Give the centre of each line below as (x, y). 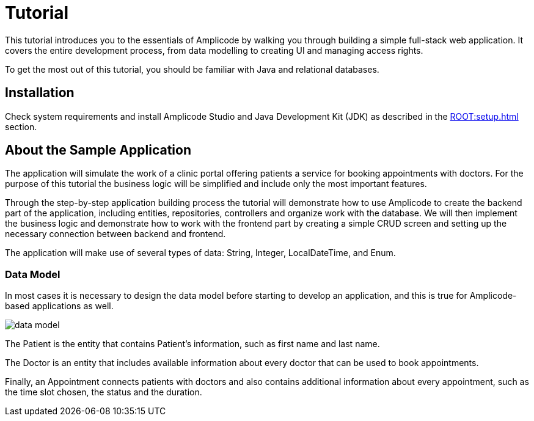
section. (21, 126)
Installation (40, 93)
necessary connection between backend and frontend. (115, 234)
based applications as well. (59, 306)
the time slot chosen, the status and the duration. (104, 392)
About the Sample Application (98, 150)
